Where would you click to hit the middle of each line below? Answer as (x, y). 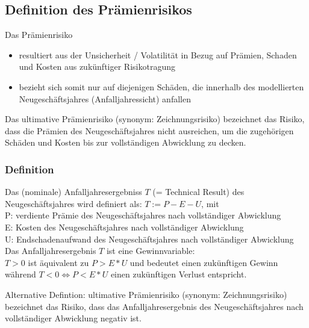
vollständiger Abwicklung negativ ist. (73, 318)
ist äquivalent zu (58, 262)
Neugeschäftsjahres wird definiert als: (73, 203)
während (20, 274)
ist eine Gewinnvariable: (151, 251)
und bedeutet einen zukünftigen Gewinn (204, 262)
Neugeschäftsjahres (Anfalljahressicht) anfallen (105, 98)
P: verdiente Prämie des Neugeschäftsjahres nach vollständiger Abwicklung (143, 215)
